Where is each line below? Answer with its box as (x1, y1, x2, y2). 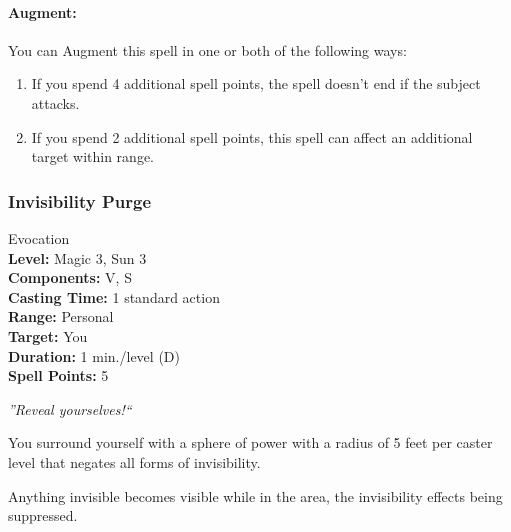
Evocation (8, 227, 70, 248)
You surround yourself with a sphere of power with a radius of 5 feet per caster (8, 432, 493, 453)
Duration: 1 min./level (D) (8, 345, 180, 366)
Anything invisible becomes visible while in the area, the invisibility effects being (8, 485, 503, 506)
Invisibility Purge (8, 188, 152, 213)
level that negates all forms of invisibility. (8, 451, 261, 472)
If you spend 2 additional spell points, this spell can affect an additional (31, 126, 473, 147)
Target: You (8, 325, 88, 346)
